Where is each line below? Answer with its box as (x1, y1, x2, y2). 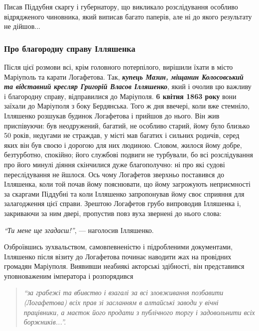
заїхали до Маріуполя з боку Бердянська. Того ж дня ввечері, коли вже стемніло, (4, 101, 250, 111)
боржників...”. (23, 317, 66, 327)
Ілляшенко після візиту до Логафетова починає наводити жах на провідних (4, 251, 232, 261)
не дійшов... (4, 21, 40, 31)
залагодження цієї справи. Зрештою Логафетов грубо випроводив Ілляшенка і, (4, 198, 241, 209)
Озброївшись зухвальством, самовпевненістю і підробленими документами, (4, 241, 233, 252)
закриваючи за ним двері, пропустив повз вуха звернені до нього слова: (4, 208, 222, 218)
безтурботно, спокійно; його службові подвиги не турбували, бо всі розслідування (4, 149, 253, 160)
